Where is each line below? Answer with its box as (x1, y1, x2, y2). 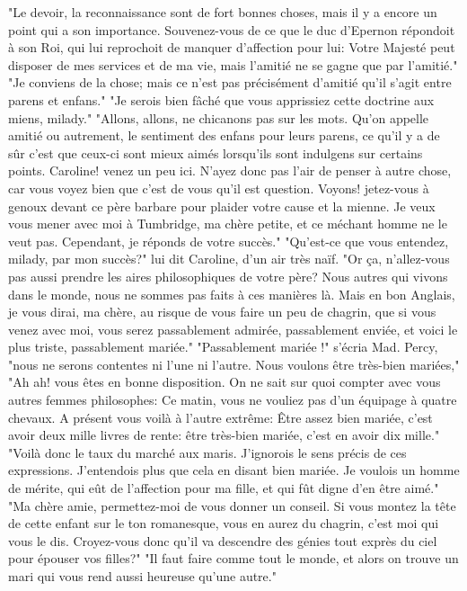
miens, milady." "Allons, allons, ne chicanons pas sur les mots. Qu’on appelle (8, 108, 429, 127)
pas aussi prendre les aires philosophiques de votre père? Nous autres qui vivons (8, 266, 448, 285)
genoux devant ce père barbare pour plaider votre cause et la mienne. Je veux (8, 196, 436, 215)
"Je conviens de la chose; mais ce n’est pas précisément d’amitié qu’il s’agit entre (8, 73, 452, 92)
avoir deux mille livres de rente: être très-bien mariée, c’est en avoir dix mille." (8, 425, 440, 444)
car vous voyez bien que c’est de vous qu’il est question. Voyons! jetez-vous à (8, 178, 429, 197)
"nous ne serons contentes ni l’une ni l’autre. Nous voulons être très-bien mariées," (8, 354, 460, 373)
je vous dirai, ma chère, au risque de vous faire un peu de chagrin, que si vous (8, 302, 436, 321)
